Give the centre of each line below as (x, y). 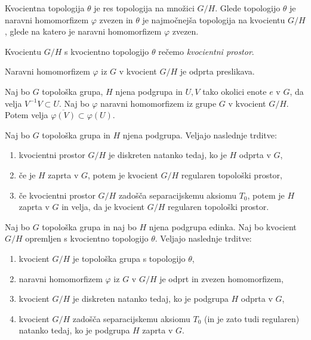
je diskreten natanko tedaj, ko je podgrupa (150, 299)
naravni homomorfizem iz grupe (158, 103)
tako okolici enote (235, 91)
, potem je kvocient (123, 174)
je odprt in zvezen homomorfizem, (221, 278)
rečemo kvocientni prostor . (206, 51)
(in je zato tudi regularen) (252, 318)
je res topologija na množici (144, 8)
